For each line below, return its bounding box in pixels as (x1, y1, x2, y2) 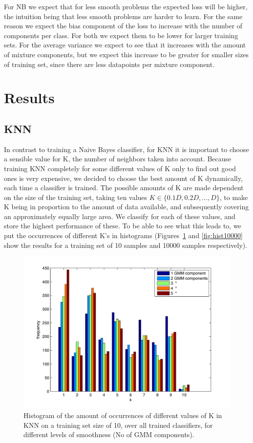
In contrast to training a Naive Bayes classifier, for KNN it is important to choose (4, 144, 249, 154)
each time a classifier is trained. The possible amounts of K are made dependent (4, 182, 244, 193)
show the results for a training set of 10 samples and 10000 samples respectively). (4, 240, 248, 250)
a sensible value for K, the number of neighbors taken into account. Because (4, 154, 232, 164)
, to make (219, 192, 248, 202)
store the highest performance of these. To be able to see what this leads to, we (4, 221, 241, 231)
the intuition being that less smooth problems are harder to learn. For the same (4, 11, 243, 21)
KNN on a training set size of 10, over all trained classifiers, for (23, 420, 213, 430)
